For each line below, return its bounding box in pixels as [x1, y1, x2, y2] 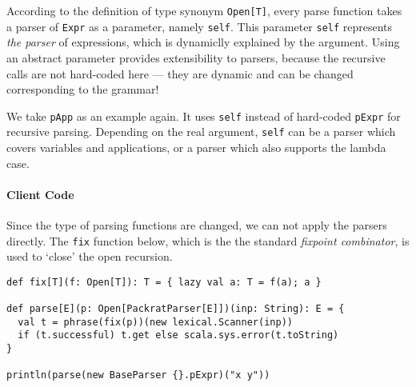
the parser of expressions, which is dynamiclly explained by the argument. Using [6, 34, 400, 50]
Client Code [6, 186, 74, 202]
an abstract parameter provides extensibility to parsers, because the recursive [6, 49, 386, 66]
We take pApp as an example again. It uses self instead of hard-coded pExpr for [6, 107, 401, 124]
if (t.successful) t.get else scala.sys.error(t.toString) [18, 329, 339, 341]
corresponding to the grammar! [6, 81, 159, 98]
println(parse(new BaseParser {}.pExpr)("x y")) [6, 369, 270, 381]
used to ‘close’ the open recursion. [6, 248, 173, 265]
